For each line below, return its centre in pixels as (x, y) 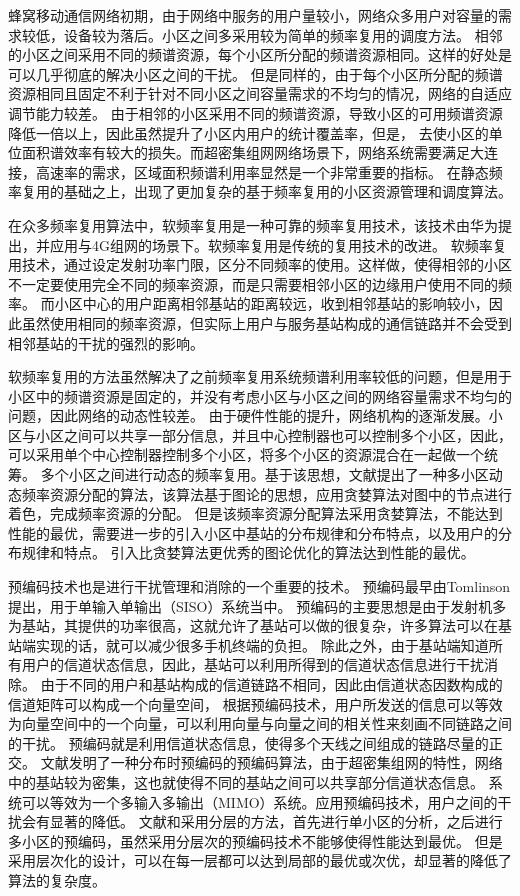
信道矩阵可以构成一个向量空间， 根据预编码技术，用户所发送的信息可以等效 (255, 703)
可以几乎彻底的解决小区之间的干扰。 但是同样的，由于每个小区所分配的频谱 (255, 73)
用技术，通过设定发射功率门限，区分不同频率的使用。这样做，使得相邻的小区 (260, 264)
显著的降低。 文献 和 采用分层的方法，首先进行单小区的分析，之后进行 (276, 821)
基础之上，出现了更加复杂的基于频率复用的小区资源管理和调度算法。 (287, 191)
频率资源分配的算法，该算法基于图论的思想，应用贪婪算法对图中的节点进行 (266, 493)
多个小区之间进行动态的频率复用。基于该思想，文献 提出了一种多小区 (264, 474)
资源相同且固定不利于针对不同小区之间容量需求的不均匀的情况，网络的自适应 (260, 93)
